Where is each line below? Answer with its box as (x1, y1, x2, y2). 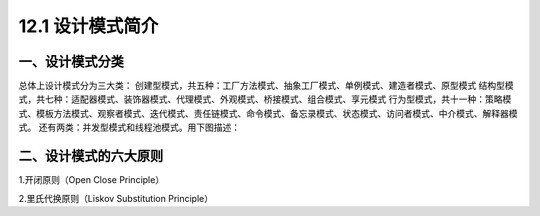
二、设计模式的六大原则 (18, 148, 164, 165)
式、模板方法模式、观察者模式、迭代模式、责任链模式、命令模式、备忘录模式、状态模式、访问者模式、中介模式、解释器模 (18, 107, 518, 119)
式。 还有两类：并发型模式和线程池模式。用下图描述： (18, 121, 240, 134)
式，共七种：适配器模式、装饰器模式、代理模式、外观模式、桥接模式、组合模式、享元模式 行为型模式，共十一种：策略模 (18, 93, 512, 105)
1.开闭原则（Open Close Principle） (18, 174, 165, 186)
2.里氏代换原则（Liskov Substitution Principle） (18, 192, 214, 204)
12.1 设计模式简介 (18, 15, 159, 37)
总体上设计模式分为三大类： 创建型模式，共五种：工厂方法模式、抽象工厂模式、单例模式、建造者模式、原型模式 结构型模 (18, 80, 514, 92)
